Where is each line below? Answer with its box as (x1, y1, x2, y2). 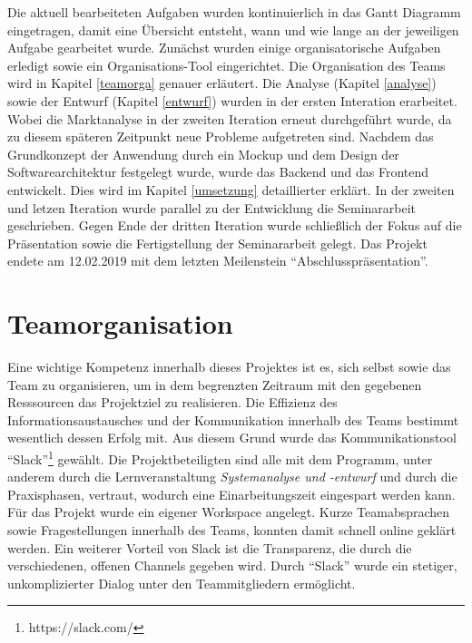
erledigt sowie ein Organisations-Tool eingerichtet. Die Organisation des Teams (7, 55, 446, 74)
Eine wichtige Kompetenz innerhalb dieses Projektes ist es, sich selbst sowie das (7, 357, 451, 376)
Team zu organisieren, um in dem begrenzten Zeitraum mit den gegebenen (7, 375, 422, 394)
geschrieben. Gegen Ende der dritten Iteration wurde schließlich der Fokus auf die (7, 216, 462, 235)
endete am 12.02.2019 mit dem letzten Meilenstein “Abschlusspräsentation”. (7, 251, 428, 270)
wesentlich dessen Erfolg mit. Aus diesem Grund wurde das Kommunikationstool (7, 428, 457, 447)
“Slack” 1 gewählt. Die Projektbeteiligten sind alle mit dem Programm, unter (7, 447, 433, 468)
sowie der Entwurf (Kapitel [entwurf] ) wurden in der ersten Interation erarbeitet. (7, 91, 457, 110)
